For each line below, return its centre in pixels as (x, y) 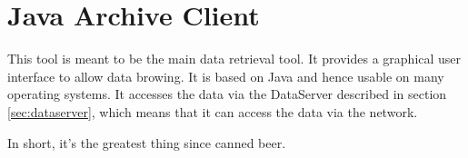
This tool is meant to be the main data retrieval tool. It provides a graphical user (234, 59)
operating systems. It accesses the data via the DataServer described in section (227, 94)
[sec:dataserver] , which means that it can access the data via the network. (213, 111)
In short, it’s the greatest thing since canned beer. (147, 142)
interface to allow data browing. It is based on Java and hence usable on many (226, 76)
